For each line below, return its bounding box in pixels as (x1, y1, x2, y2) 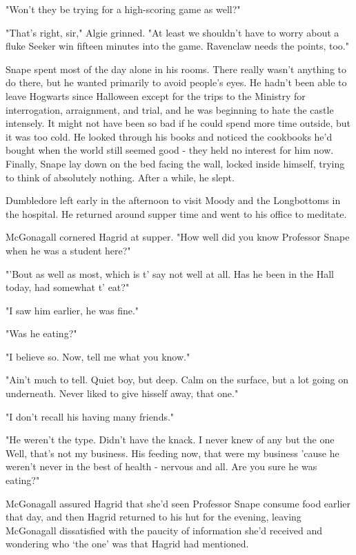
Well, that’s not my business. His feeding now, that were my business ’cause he (6, 445, 339, 460)
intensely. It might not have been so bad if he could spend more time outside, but (6, 116, 351, 130)
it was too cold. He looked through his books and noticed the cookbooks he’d (6, 129, 333, 143)
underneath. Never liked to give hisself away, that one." (6, 386, 239, 401)
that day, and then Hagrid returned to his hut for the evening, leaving (6, 509, 301, 524)
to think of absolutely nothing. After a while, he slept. (6, 170, 235, 184)
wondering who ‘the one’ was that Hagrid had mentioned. (6, 536, 249, 551)
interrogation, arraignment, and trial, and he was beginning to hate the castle (6, 102, 334, 117)
